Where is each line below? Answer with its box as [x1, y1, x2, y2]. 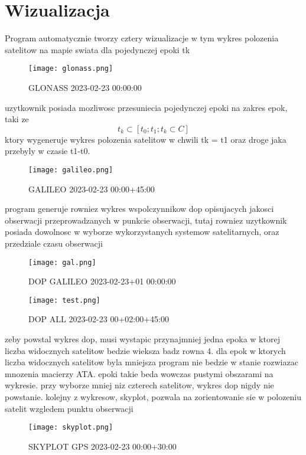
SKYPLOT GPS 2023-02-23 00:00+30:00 [28, 440, 177, 452]
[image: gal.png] [28, 258, 96, 267]
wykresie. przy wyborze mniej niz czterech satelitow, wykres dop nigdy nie [5, 379, 274, 391]
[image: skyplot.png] [28, 423, 113, 432]
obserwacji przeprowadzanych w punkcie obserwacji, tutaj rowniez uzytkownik [5, 214, 287, 226]
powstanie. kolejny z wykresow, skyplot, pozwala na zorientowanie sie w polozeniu [5, 391, 302, 403]
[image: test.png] [28, 296, 100, 305]
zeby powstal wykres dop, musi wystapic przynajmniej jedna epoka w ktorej [5, 333, 280, 345]
